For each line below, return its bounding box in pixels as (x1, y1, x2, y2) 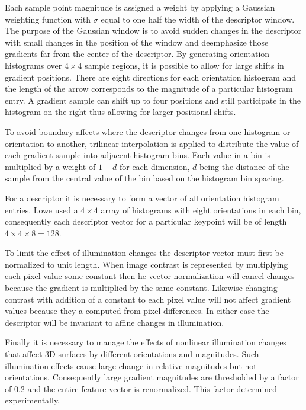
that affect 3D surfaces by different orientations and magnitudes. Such (5, 348, 259, 360)
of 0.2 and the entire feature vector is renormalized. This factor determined (5, 382, 278, 395)
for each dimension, (119, 160, 190, 172)
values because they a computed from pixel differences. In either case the (5, 305, 269, 317)
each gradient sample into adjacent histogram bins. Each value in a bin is (5, 149, 270, 161)
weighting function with (5, 12, 91, 25)
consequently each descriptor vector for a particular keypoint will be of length (5, 215, 287, 228)
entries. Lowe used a (5, 203, 78, 216)
